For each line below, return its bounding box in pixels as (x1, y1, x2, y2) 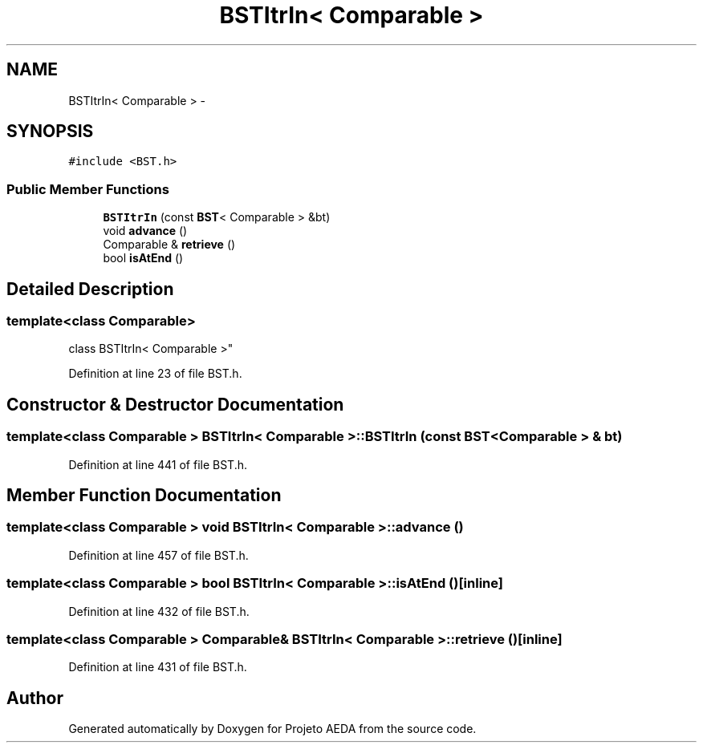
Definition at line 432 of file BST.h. (68, 604, 250, 618)
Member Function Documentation (6, 485, 282, 506)
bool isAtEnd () (103, 251, 184, 265)
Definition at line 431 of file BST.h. (68, 660, 247, 674)
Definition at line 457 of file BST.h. (68, 548, 249, 562)
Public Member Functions (6, 180, 169, 197)
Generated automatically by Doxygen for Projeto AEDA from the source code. (68, 722, 477, 736)
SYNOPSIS (6, 121, 94, 142)
